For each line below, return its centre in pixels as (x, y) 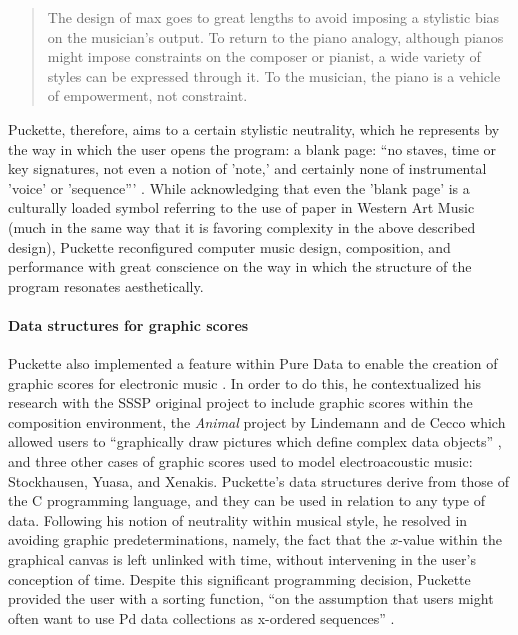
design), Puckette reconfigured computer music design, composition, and (229, 246)
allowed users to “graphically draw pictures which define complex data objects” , (255, 441)
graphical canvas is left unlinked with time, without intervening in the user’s (242, 559)
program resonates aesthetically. (106, 285)
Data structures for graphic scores (128, 324)
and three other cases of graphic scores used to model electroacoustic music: (240, 461)
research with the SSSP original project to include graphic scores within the (240, 402)
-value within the (450, 539)
